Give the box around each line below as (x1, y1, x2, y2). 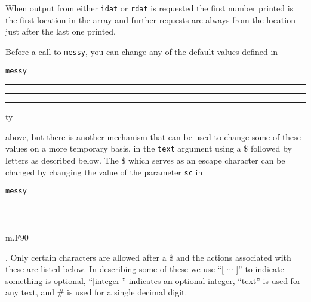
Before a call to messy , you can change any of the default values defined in (5, 45, 278, 57)
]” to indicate (236, 263, 284, 275)
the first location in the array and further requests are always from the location (5, 13, 295, 26)
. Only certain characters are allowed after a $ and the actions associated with (5, 251, 291, 263)
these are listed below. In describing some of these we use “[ (5, 263, 224, 275)
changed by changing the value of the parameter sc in (5, 165, 203, 178)
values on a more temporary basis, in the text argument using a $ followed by (5, 142, 292, 155)
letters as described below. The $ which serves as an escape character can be (5, 154, 285, 166)
